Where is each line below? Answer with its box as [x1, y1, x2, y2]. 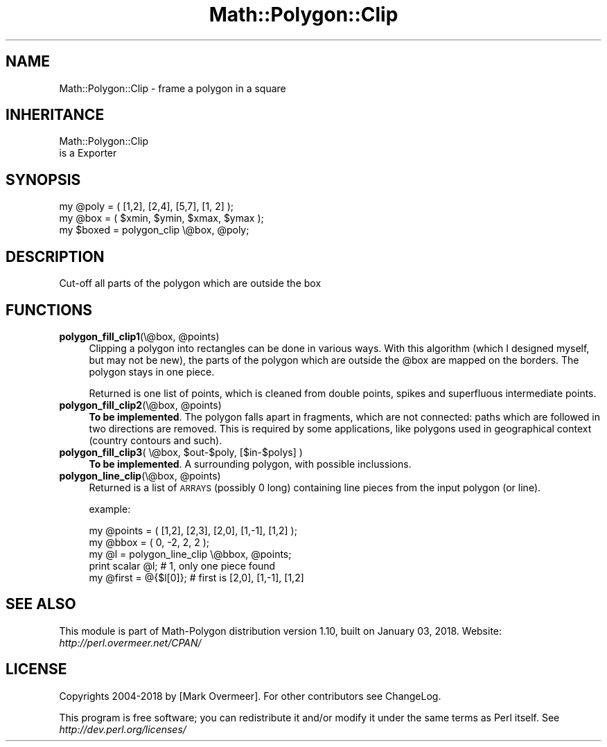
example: [89, 502, 131, 515]
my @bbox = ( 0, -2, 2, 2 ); [89, 536, 210, 548]
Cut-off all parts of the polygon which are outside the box [59, 277, 322, 290]
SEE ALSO [6, 595, 76, 613]
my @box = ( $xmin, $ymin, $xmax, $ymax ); [59, 212, 264, 225]
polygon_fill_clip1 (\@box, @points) [59, 330, 220, 342]
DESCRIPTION [6, 247, 105, 265]
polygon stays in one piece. [89, 365, 215, 378]
